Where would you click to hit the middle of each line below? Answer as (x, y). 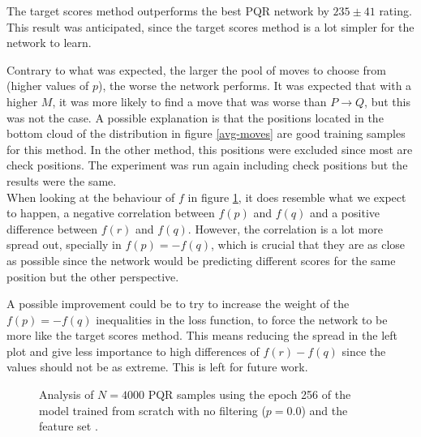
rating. (395, 11)
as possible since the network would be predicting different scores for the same (201, 260)
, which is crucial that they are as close (308, 244)
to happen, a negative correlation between (111, 213)
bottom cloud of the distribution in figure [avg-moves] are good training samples (206, 133)
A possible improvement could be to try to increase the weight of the (178, 304)
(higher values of (48, 86)
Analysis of (67, 394)
